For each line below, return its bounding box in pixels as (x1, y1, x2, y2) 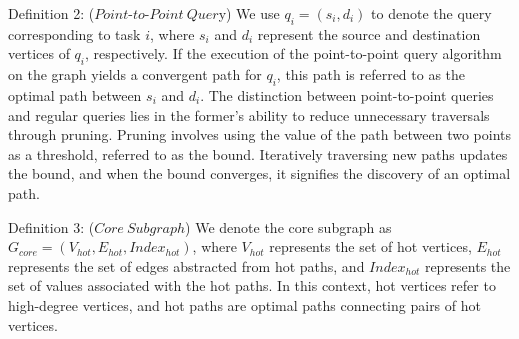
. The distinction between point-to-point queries (200, 84, 494, 105)
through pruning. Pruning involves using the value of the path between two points (8, 124, 512, 145)
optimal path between (8, 84, 142, 105)
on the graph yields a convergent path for (8, 64, 262, 85)
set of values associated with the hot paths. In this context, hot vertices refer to (8, 275, 496, 296)
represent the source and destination (257, 23, 481, 44)
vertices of (8, 43, 70, 64)
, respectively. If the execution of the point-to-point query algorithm (85, 43, 502, 64)
